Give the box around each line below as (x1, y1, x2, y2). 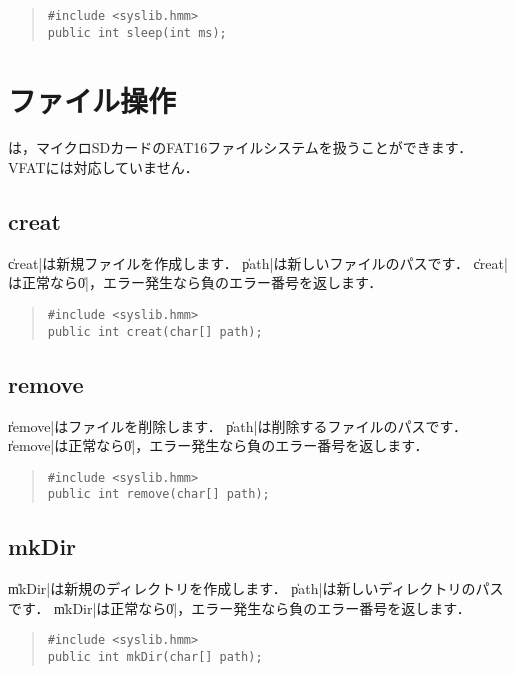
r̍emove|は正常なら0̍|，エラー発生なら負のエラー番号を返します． (8, 435, 429, 456)
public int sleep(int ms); (47, 25, 227, 40)
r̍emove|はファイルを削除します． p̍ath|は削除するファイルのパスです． (8, 415, 467, 436)
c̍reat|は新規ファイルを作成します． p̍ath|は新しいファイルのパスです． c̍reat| (8, 252, 508, 273)
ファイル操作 (8, 79, 177, 120)
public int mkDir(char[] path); (47, 650, 263, 665)
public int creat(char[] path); (47, 324, 263, 339)
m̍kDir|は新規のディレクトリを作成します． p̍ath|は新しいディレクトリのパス (8, 578, 504, 599)
